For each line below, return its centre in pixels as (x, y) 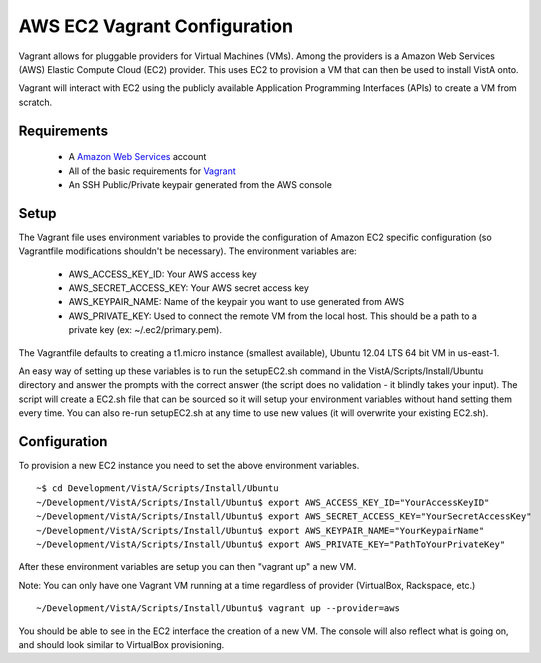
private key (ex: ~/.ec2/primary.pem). (145, 330)
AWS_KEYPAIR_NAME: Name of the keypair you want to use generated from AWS (236, 302)
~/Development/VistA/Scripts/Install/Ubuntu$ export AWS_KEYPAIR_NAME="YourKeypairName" (260, 530)
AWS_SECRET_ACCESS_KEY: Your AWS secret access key (189, 287)
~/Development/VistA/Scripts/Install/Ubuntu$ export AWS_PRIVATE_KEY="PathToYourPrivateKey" (271, 544)
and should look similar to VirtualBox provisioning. (121, 644)
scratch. (35, 102)
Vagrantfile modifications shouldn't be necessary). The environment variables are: (187, 251)
